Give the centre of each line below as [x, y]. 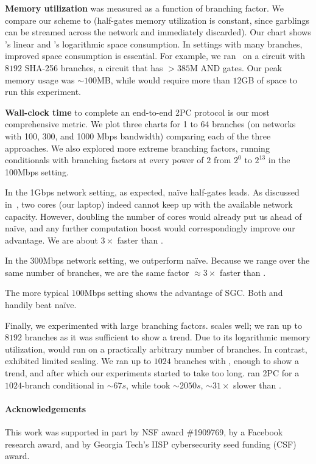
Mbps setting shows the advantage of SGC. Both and [184, 293]
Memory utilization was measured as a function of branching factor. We [144, 8]
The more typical [37, 293]
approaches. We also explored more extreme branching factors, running [137, 148]
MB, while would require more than [163, 79]
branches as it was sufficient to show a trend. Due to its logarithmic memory [167, 337]
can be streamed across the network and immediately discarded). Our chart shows [158, 32]
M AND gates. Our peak [236, 67]
